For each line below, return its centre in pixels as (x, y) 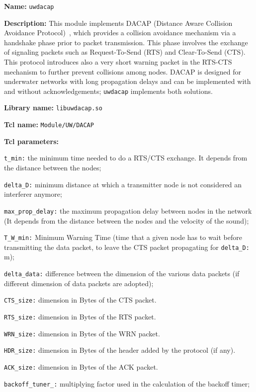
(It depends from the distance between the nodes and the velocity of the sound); (127, 220)
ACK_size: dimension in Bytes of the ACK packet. (81, 366)
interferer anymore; (33, 194)
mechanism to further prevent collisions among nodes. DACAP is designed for (123, 71)
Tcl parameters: (31, 141)
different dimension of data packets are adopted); (79, 283)
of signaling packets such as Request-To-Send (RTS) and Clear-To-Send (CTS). (125, 52)
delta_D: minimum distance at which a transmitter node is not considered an (123, 184)
